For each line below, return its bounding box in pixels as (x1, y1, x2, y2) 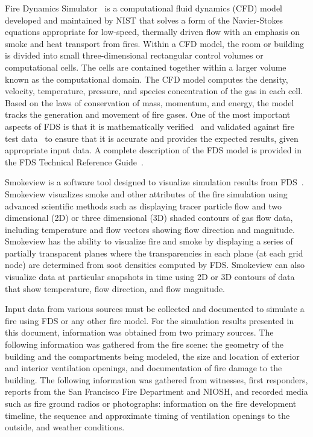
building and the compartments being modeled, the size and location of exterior (5, 349, 300, 362)
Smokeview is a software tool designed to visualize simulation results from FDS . (5, 176, 304, 188)
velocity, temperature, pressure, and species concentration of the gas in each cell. (5, 85, 303, 97)
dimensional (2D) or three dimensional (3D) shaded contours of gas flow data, (5, 211, 293, 224)
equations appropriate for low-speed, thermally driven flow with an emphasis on (5, 25, 300, 38)
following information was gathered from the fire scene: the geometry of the (5, 338, 283, 351)
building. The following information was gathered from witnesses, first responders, (5, 373, 308, 386)
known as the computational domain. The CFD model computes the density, (5, 72, 288, 85)
